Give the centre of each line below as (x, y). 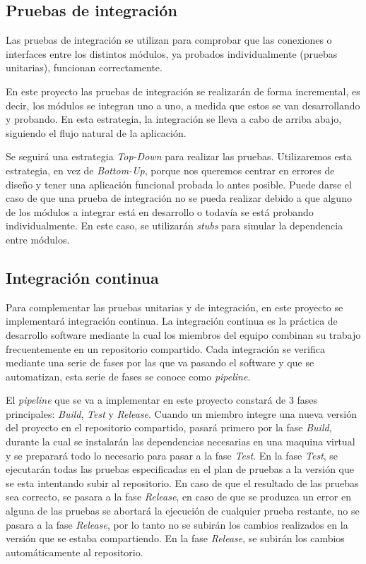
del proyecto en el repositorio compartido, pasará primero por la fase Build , (169, 427)
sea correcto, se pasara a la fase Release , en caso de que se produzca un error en (178, 497)
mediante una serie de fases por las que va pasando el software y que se (160, 362)
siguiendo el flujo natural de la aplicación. (96, 132)
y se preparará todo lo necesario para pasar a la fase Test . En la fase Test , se (172, 455)
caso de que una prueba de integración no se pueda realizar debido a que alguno (179, 198)
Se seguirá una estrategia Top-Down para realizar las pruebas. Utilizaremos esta (179, 156)
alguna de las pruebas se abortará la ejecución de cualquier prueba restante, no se (183, 511)
